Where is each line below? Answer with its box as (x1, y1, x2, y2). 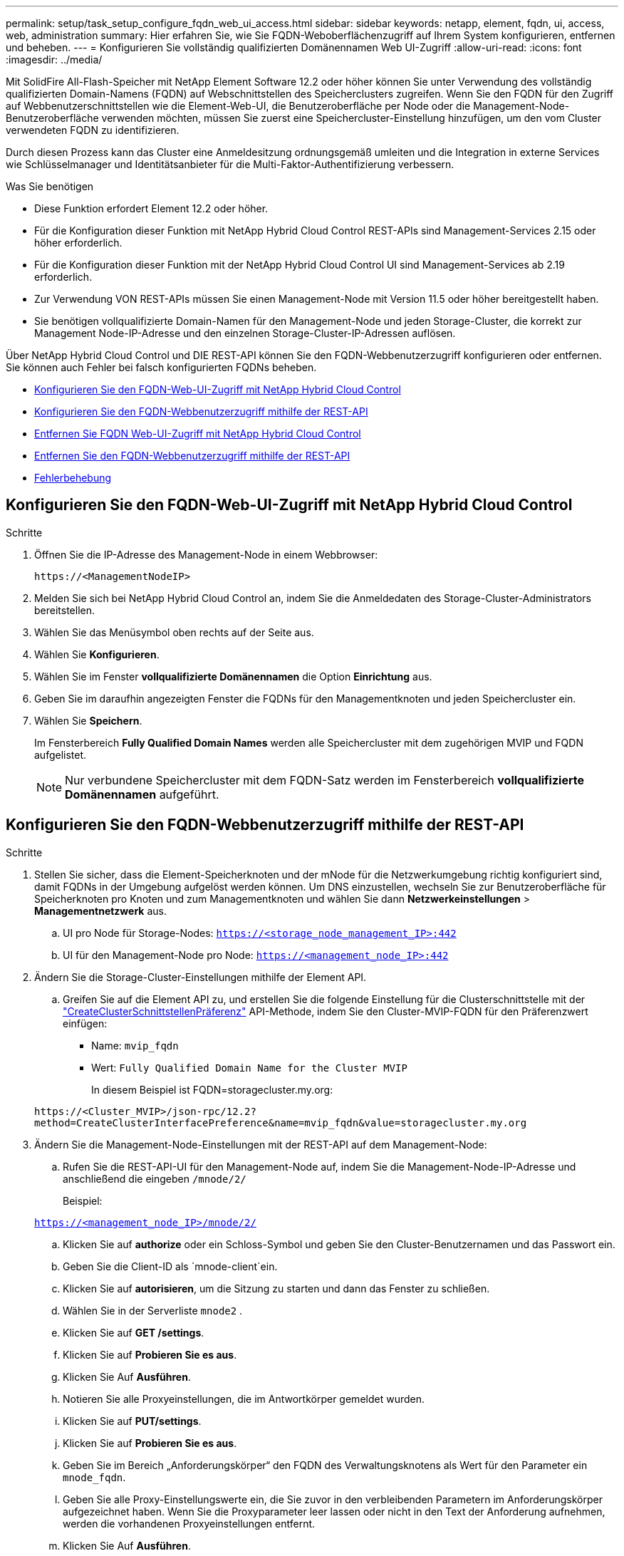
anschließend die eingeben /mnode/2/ (63, 1172, 246, 1185)
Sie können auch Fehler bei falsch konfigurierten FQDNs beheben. (6, 361, 317, 373)
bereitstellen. (34, 603, 95, 616)
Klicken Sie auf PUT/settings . (63, 1414, 202, 1427)
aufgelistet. (34, 748, 87, 761)
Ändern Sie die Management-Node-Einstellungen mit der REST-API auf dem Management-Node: (34, 1138, 487, 1151)
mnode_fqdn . (63, 1471, 126, 1483)
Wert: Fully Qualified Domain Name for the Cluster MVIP (91, 1061, 407, 1074)
